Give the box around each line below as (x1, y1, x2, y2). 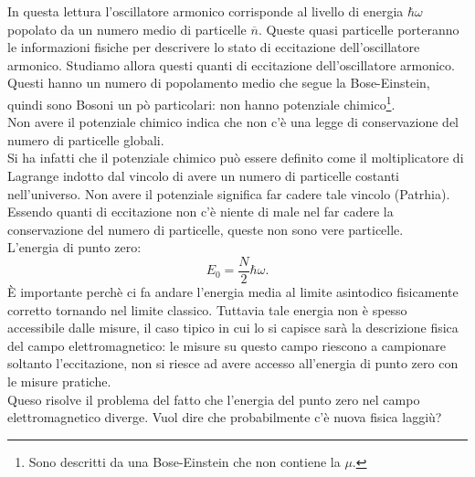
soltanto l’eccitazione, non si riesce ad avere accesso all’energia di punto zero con (7, 354, 459, 373)
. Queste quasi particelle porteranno (258, 19, 459, 38)
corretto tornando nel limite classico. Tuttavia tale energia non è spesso (7, 300, 407, 319)
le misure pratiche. (7, 372, 111, 390)
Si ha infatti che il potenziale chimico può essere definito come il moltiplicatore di (7, 148, 464, 167)
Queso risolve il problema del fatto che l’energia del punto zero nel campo (7, 389, 420, 408)
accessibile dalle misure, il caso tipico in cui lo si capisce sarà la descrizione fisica (7, 318, 459, 337)
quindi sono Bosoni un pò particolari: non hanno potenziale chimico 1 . (7, 91, 396, 113)
